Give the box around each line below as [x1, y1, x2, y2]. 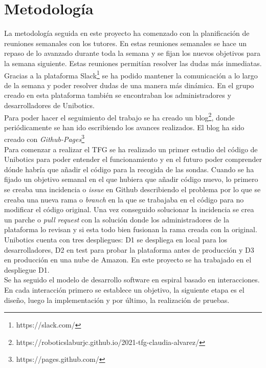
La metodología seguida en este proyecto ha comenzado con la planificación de [4, 28, 250, 38]
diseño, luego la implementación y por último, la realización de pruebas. [4, 294, 230, 305]
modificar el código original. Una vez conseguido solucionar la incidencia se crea [4, 204, 254, 215]
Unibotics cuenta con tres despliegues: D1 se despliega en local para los [4, 234, 227, 244]
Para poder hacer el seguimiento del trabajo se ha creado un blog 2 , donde [4, 110, 235, 122]
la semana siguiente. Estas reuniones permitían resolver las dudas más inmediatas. [4, 57, 262, 68]
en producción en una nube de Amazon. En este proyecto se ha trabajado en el [4, 254, 252, 265]
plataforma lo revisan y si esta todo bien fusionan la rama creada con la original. [4, 224, 257, 235]
